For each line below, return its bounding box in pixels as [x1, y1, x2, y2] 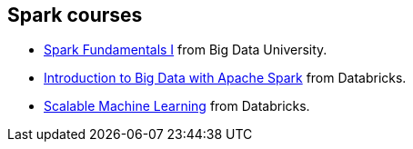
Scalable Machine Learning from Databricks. [44, 98, 310, 114]
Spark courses [7, 4, 143, 26]
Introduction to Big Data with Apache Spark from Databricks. [44, 70, 407, 86]
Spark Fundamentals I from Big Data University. [44, 42, 327, 58]
